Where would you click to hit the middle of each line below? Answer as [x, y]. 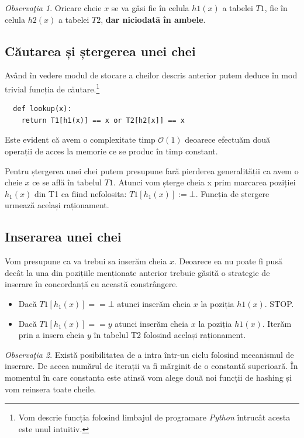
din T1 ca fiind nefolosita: [80, 193]
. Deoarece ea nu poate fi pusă [228, 261]
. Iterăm [277, 323]
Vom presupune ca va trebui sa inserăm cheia [86, 261]
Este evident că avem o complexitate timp [80, 139]
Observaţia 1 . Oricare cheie [53, 8]
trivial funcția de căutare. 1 [52, 88]
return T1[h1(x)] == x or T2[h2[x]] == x [103, 120]
